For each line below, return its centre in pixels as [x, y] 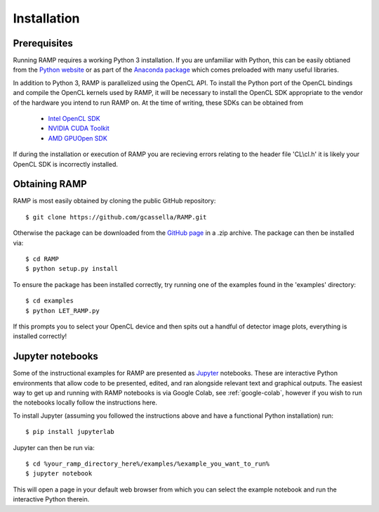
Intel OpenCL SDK [74, 119]
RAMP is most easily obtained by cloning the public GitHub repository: [114, 201]
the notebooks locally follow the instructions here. [85, 403]
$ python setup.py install [72, 269]
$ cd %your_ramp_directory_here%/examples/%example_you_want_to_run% [148, 464]
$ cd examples [49, 301]
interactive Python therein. [51, 499]
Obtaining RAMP [50, 184]
